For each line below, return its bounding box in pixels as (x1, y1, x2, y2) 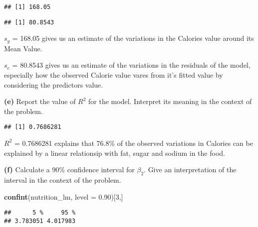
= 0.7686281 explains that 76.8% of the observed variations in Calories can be (14, 137, 253, 148)
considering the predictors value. (4, 79, 103, 90)
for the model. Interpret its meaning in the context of (88, 96, 252, 107)
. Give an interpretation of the (144, 164, 237, 175)
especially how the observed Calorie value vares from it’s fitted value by (4, 69, 223, 80)
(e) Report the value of (4, 96, 76, 107)
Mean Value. (4, 43, 42, 53)
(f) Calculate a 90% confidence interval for (4, 164, 135, 175)
